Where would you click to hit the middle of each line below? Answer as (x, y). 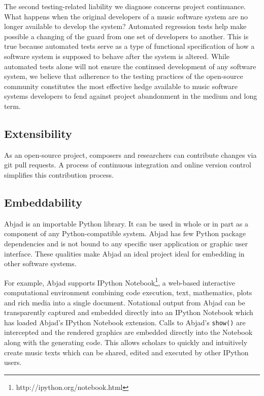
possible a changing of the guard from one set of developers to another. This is (126, 36)
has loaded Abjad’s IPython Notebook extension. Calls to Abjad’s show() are (125, 322)
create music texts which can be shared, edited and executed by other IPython (126, 352)
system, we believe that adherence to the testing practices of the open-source (124, 76)
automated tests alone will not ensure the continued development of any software (130, 66)
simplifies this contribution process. (59, 174)
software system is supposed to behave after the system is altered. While (117, 56)
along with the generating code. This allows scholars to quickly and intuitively (126, 342)
